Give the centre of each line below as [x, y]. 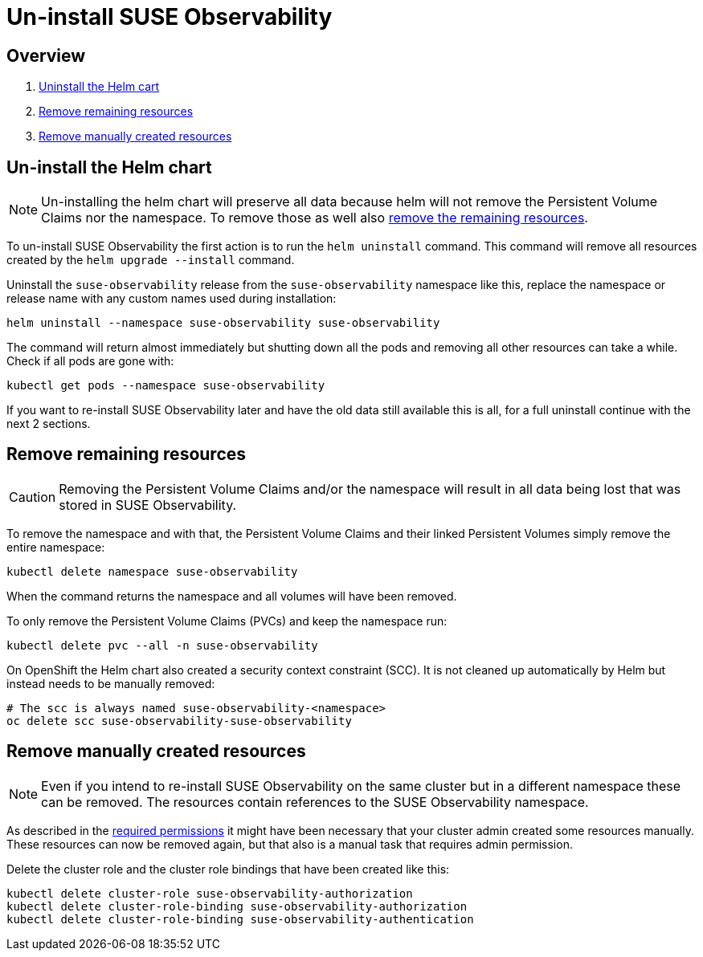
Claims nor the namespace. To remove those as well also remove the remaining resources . [315, 218]
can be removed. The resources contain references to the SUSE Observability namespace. [315, 802]
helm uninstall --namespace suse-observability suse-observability [223, 323]
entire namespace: [56, 547]
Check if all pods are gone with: [90, 361]
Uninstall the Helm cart [99, 87]
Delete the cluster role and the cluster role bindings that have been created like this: [228, 869]
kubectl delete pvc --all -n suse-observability [162, 645]
